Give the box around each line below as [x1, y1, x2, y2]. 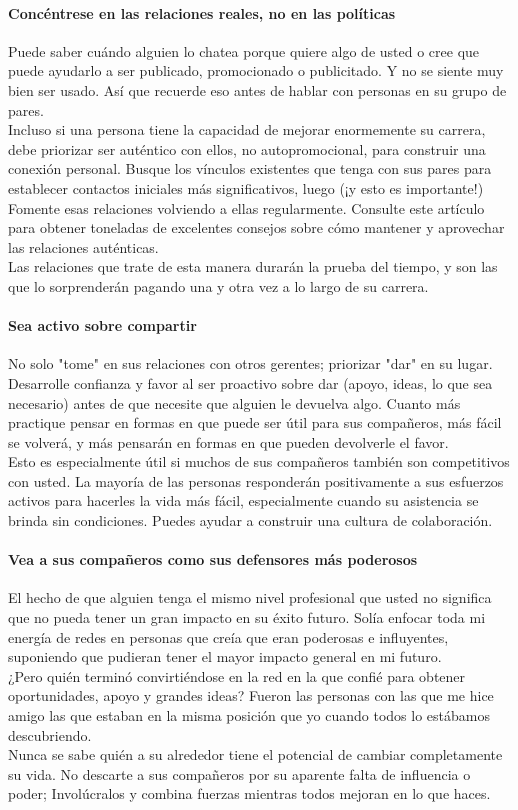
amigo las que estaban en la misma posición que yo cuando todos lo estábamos [8, 705, 490, 726]
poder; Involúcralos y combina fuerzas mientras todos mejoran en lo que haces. [8, 783, 491, 804]
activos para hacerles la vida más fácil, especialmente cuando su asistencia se [8, 490, 479, 511]
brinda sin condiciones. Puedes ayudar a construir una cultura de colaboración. [8, 510, 493, 531]
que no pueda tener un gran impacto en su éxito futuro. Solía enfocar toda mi [8, 607, 486, 628]
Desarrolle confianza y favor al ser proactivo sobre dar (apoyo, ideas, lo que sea [8, 372, 493, 393]
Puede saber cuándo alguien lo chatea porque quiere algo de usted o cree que [8, 40, 480, 61]
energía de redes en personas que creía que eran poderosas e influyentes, [8, 626, 449, 647]
